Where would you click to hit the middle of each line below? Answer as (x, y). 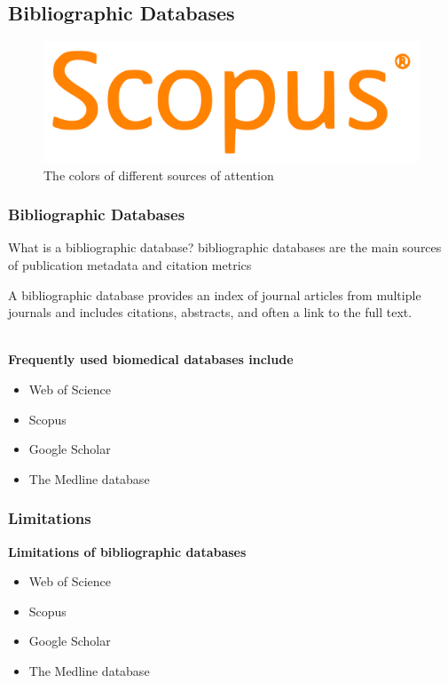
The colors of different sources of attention (159, 175)
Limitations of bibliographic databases (127, 551)
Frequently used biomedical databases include (151, 359)
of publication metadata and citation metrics (130, 265)
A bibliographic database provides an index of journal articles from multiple (215, 294)
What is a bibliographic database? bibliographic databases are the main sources (225, 247)
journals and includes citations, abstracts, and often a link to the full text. (210, 312)
